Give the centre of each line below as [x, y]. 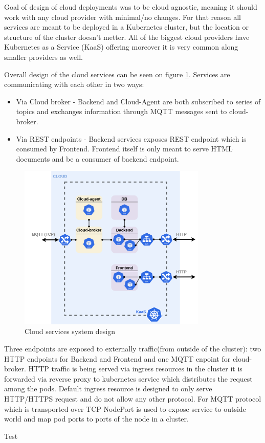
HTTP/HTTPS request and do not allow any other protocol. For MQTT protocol [133, 398]
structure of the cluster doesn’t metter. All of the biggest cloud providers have [127, 37]
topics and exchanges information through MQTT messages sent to [122, 111]
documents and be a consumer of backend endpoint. [97, 158]
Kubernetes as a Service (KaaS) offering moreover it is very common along [121, 47]
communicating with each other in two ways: [74, 84]
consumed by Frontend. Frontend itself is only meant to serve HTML [124, 149]
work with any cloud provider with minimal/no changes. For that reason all [123, 17]
